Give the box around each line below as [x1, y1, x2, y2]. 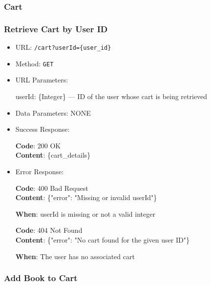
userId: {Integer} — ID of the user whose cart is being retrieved [15, 91, 208, 101]
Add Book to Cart [4, 272, 78, 284]
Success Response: [15, 124, 70, 134]
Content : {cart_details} [15, 150, 91, 160]
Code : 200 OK [15, 140, 61, 150]
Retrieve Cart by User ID [4, 22, 108, 35]
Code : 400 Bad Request [15, 183, 88, 193]
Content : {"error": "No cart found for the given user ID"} [15, 234, 190, 244]
